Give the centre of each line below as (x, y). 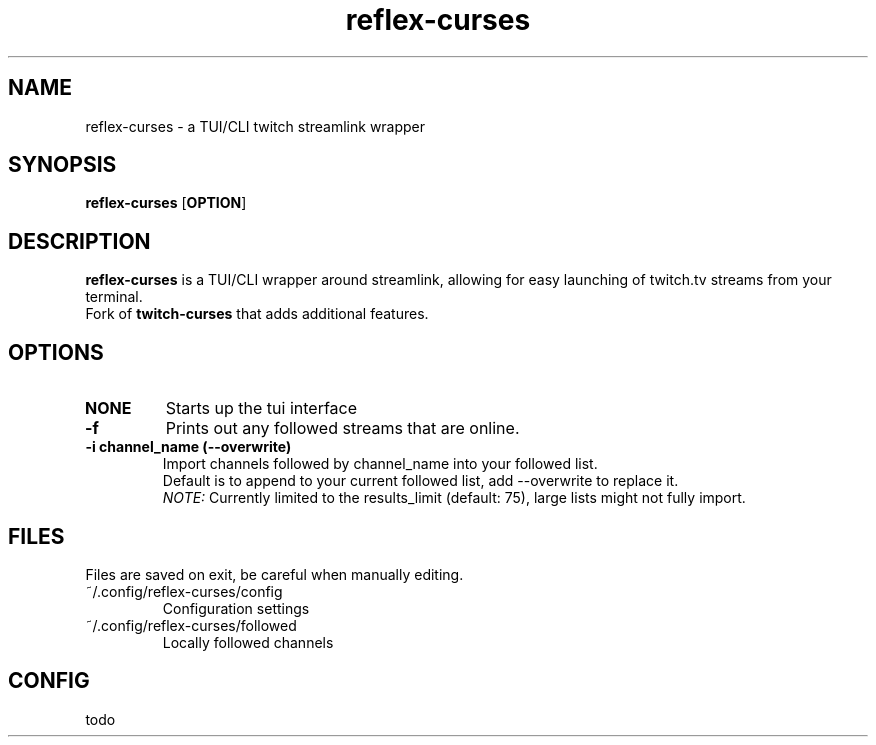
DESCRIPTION (79, 241)
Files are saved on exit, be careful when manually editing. (274, 574)
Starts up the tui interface (261, 408)
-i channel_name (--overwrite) (188, 447)
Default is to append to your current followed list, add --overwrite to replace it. (420, 481)
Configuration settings (236, 608)
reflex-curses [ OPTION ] (166, 203)
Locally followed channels (248, 642)
